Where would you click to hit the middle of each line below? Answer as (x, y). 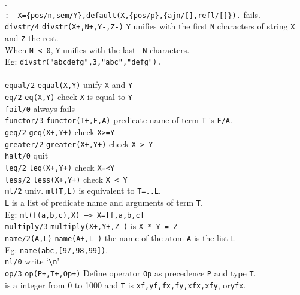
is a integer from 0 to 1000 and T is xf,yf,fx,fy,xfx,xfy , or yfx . (125, 285)
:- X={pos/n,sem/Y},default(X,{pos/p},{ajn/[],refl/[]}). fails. (133, 14)
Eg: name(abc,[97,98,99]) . (57, 249)
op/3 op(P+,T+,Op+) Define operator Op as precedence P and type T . (131, 273)
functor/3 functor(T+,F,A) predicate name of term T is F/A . (119, 120)
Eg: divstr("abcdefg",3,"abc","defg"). (83, 61)
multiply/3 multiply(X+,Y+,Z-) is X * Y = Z (91, 226)
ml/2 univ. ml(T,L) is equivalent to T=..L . (83, 191)
